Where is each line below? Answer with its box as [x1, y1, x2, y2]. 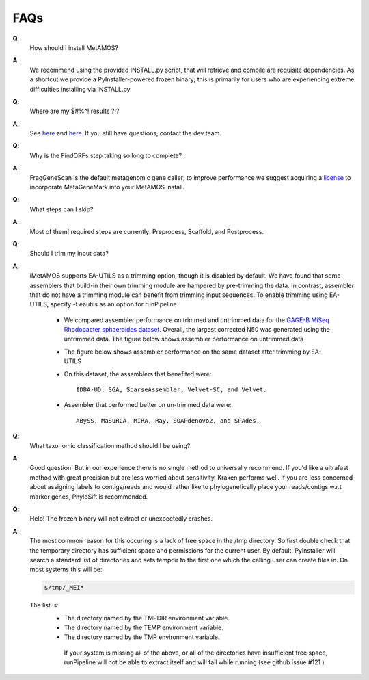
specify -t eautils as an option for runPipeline [50, 300, 177, 309]
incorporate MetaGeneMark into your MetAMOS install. [29, 183, 184, 192]
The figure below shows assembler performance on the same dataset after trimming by [64, 348, 310, 356]
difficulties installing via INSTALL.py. [29, 85, 133, 93]
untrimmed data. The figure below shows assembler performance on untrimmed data [64, 335, 304, 343]
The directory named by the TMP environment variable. [64, 633, 220, 641]
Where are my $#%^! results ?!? [29, 107, 120, 116]
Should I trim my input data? [29, 250, 109, 258]
